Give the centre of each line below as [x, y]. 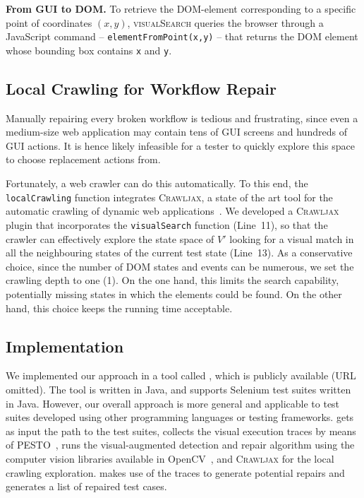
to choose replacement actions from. [83, 159]
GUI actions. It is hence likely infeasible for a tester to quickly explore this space [180, 145]
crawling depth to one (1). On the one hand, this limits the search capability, [172, 280]
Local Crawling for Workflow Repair [141, 88]
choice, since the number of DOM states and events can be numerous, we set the [180, 266]
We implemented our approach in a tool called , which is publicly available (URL [181, 375]
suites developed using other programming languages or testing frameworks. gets [180, 417]
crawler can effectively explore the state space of [110, 238]
